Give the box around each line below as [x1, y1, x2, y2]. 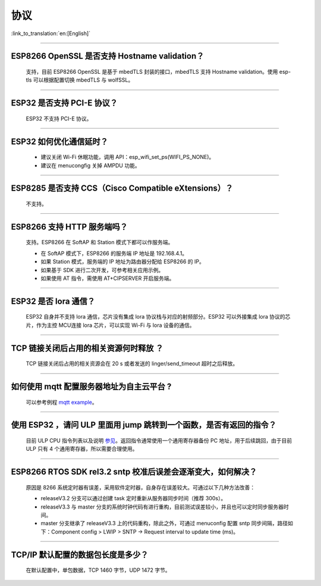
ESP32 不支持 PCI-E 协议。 [26, 115, 92, 122]
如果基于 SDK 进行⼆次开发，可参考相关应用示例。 [40, 266, 164, 273]
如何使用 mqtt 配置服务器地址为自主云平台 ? [11, 381, 172, 391]
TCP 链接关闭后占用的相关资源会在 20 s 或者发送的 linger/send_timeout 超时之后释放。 [26, 360, 238, 367]
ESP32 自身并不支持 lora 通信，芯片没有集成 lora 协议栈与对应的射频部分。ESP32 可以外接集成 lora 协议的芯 [26, 313, 291, 320]
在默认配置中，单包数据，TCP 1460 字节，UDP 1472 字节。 [26, 566, 171, 574]
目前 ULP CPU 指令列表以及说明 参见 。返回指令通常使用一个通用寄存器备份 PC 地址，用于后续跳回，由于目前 [26, 437, 292, 444]
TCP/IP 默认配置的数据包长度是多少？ [11, 550, 149, 560]
